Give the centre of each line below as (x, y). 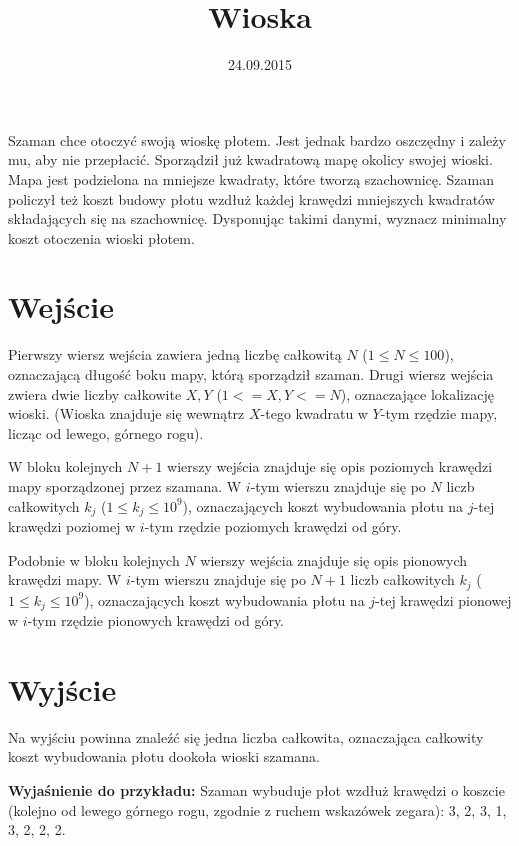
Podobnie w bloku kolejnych (94, 559)
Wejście (61, 306)
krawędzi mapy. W (65, 579)
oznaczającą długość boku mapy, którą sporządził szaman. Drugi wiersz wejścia (251, 374)
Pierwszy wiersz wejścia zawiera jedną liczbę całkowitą (175, 354)
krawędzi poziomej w (72, 526)
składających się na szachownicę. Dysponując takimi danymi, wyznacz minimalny (257, 218)
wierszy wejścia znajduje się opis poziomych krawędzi (330, 466)
